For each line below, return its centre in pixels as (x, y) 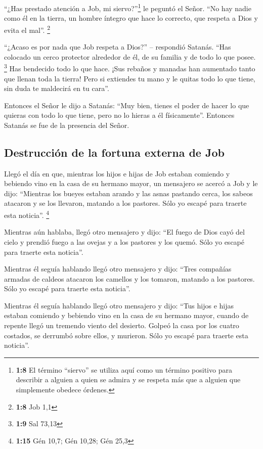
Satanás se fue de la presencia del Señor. (67, 125)
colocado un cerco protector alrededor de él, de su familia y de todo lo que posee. (130, 56)
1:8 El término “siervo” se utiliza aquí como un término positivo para (124, 369)
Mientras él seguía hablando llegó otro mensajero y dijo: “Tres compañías (118, 269)
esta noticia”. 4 (27, 214)
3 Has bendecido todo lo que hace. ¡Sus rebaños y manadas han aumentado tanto (130, 68)
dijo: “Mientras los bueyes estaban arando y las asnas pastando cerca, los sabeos (128, 193)
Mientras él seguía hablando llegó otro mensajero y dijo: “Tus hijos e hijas (119, 305)
